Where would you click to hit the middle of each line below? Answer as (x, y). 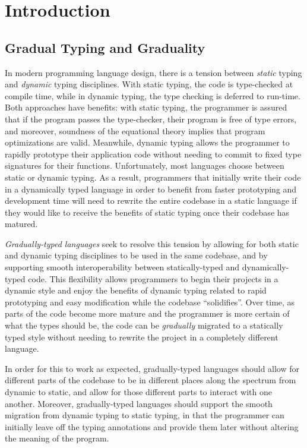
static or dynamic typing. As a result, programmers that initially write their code (153, 177)
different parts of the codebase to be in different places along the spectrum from (151, 380)
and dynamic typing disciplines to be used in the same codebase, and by (136, 255)
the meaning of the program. (57, 438)
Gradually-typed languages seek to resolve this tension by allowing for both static (152, 243)
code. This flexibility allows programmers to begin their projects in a (153, 278)
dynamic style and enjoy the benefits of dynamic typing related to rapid (136, 290)
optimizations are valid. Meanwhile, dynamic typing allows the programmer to (147, 142)
